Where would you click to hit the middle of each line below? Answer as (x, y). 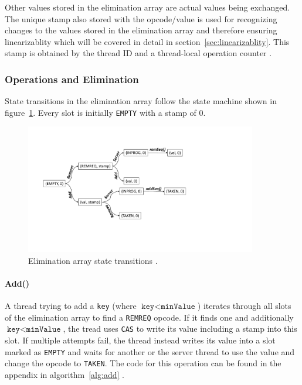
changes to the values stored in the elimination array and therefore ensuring (141, 30)
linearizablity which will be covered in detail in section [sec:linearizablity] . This (147, 41)
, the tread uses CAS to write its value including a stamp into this (180, 329)
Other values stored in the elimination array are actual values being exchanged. (147, 7)
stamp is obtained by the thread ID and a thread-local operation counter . (138, 53)
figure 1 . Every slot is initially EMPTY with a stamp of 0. (105, 112)
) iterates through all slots (244, 306)
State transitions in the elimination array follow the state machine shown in (141, 101)
